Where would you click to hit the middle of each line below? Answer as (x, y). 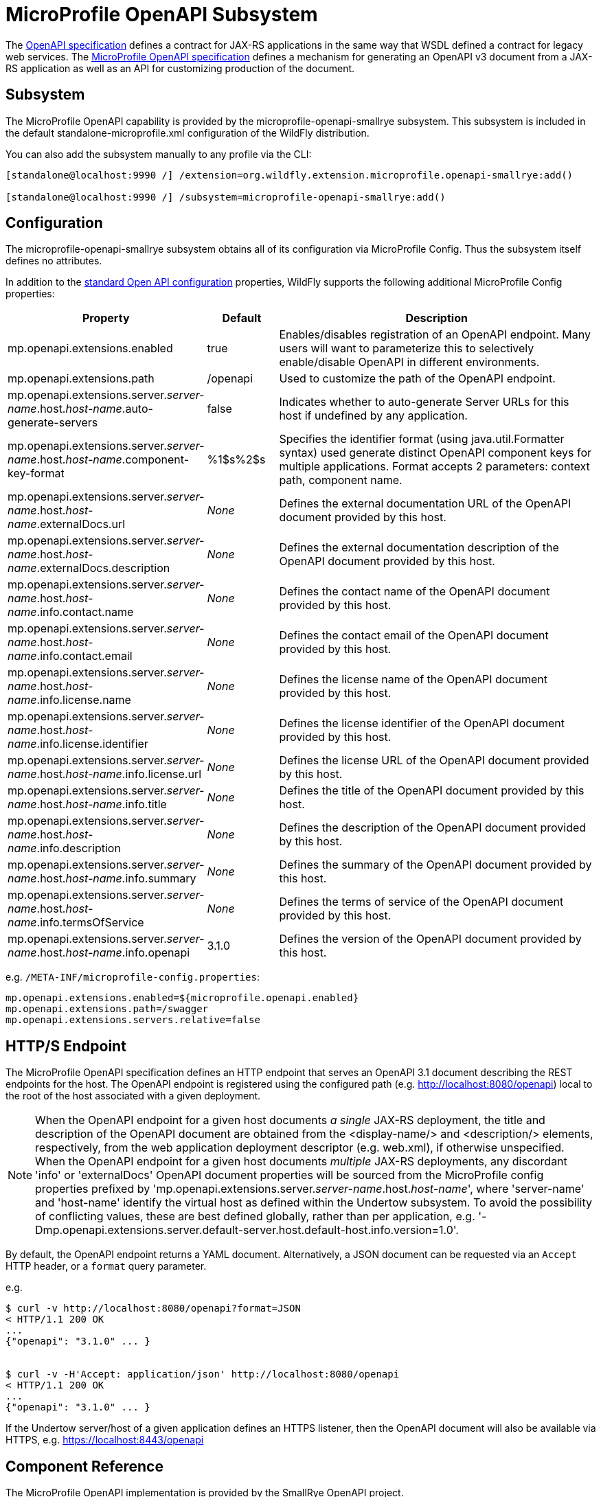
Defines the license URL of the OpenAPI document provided (434, 761)
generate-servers (53, 423)
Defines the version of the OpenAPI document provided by (430, 939)
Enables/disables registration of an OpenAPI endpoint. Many (435, 335)
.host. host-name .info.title (102, 804)
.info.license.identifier (92, 744)
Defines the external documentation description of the (419, 548)
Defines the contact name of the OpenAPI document (415, 592)
